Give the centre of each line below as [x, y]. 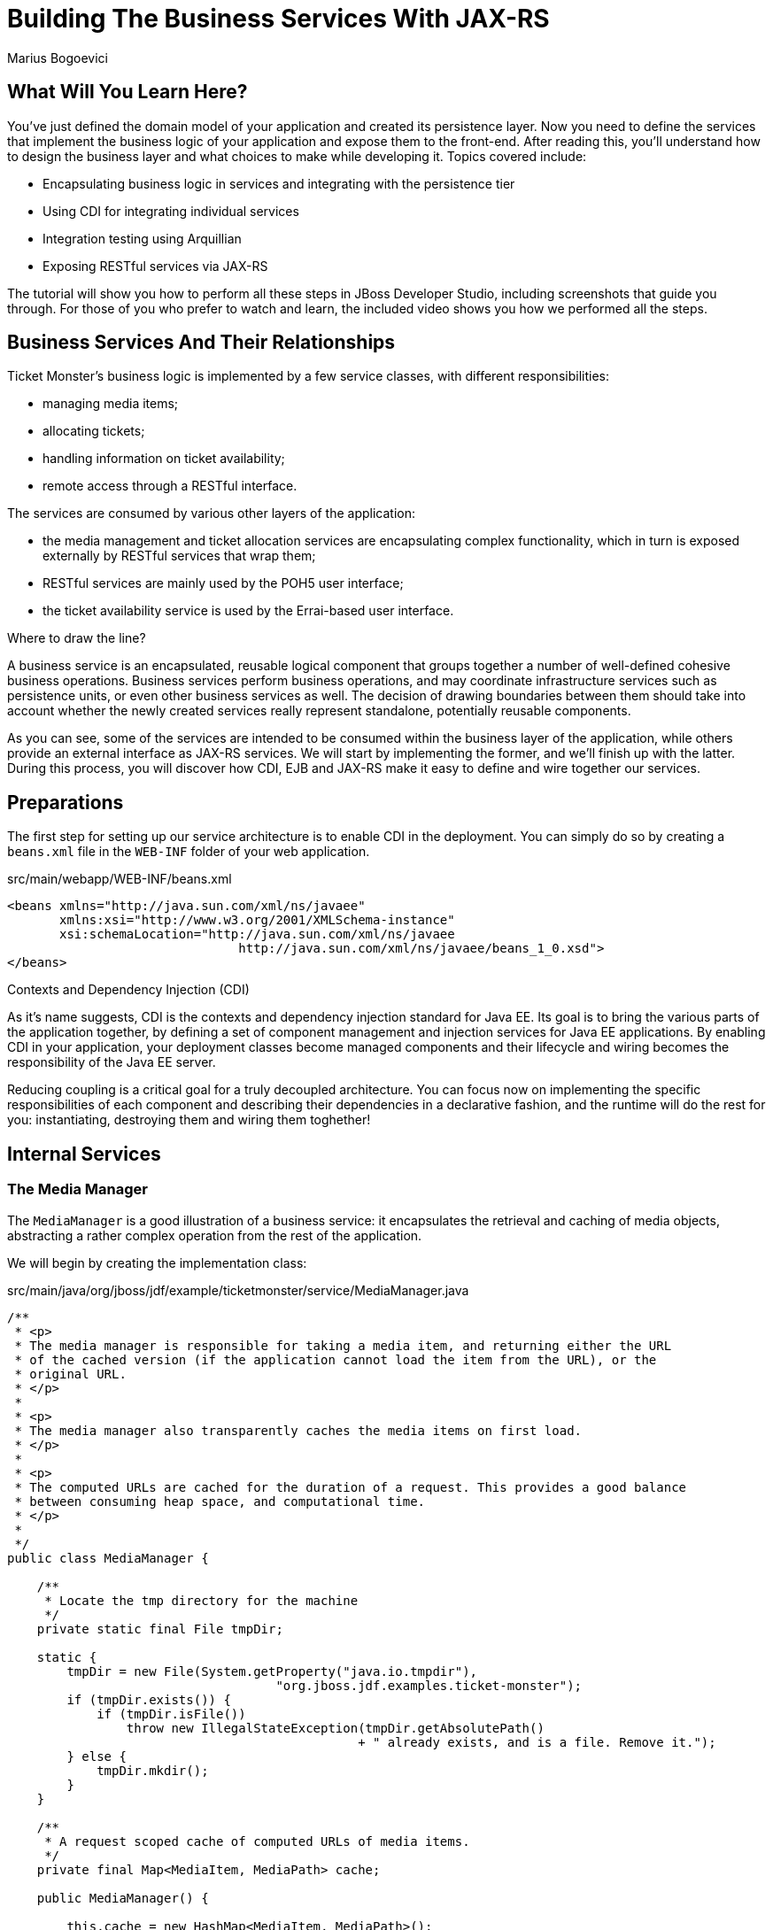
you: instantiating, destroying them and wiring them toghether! [189, 1120]
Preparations [66, 802]
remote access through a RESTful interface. [170, 486]
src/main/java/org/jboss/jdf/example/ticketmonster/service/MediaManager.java [238, 1290]
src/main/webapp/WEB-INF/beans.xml [120, 879]
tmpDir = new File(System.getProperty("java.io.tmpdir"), [272, 1671]
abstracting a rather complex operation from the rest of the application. [215, 1235]
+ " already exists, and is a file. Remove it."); [537, 1742]
